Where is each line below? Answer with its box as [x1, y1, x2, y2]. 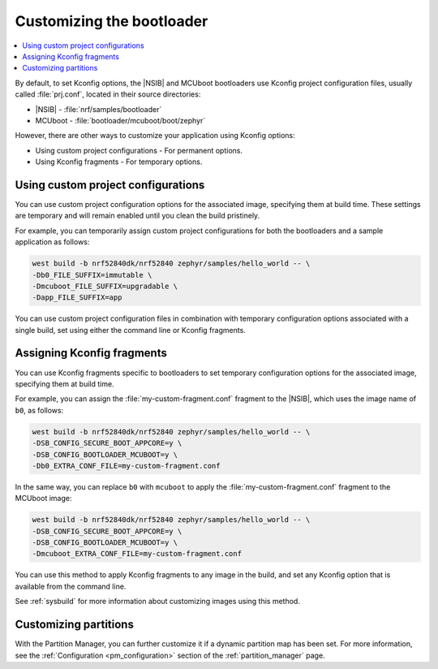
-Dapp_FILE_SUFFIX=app [32, 293, 122, 302]
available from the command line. [15, 581, 127, 591]
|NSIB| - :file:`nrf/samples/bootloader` [35, 104, 162, 114]
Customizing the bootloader [15, 12, 208, 30]
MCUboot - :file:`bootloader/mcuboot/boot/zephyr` [35, 115, 206, 125]
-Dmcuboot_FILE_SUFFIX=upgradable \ [32, 281, 178, 291]
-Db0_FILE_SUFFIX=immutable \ [32, 270, 152, 279]
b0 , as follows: [15, 405, 64, 415]
